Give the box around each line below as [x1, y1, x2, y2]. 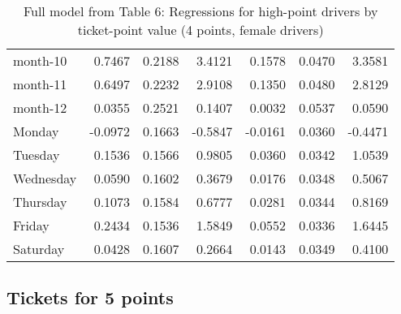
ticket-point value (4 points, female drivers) [77, 20, 324, 39]
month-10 [13, 51, 67, 70]
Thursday [13, 192, 67, 211]
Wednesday [13, 169, 77, 187]
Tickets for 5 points [6, 285, 174, 310]
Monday [13, 122, 59, 140]
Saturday [13, 239, 65, 258]
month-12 [13, 98, 67, 117]
